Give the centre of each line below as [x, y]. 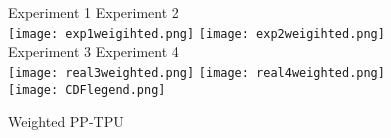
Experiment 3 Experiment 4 [93, 51]
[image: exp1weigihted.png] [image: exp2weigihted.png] [196, 33]
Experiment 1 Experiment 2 [93, 12]
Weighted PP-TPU [66, 121]
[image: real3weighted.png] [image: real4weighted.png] [196, 72]
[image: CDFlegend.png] [87, 89]
